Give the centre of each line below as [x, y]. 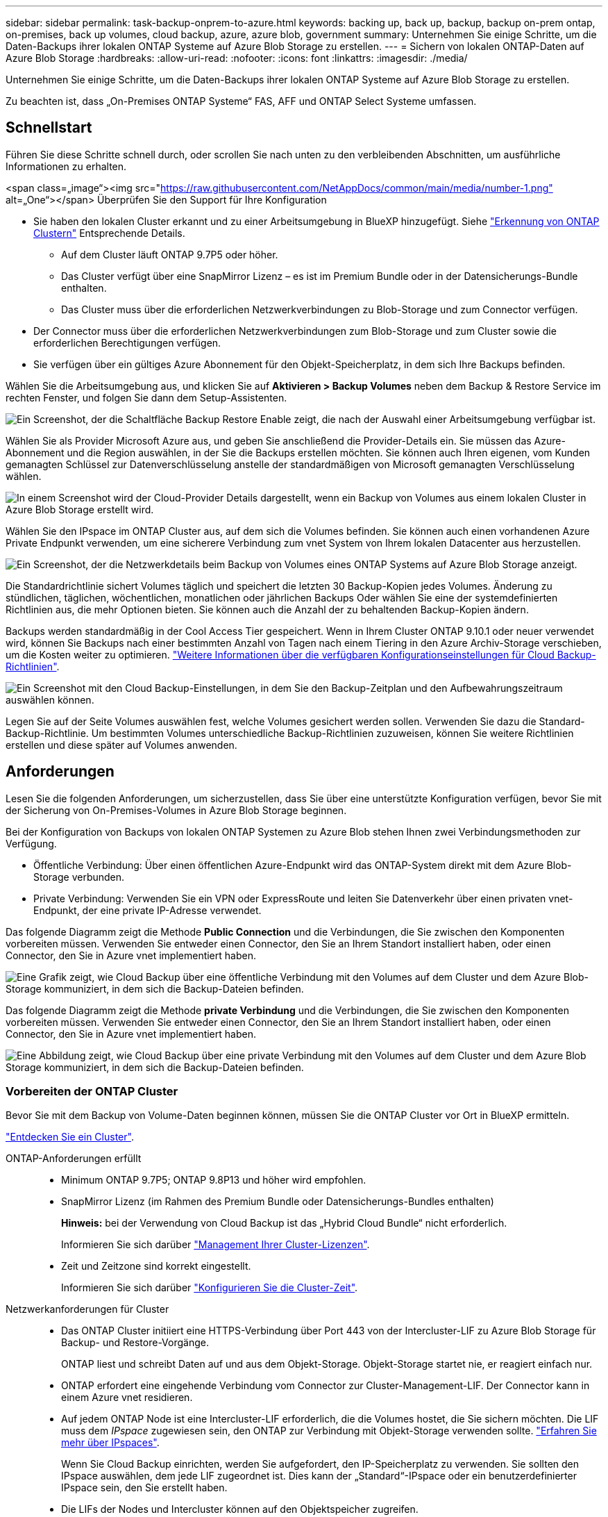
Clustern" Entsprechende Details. [109, 233]
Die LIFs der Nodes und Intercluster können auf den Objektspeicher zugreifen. [240, 1509]
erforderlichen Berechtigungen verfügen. [127, 342]
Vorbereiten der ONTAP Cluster [92, 1092]
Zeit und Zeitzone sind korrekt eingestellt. [156, 1266]
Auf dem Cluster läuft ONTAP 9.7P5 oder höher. [170, 254]
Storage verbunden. [79, 877]
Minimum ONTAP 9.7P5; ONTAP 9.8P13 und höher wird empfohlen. [214, 1180]
